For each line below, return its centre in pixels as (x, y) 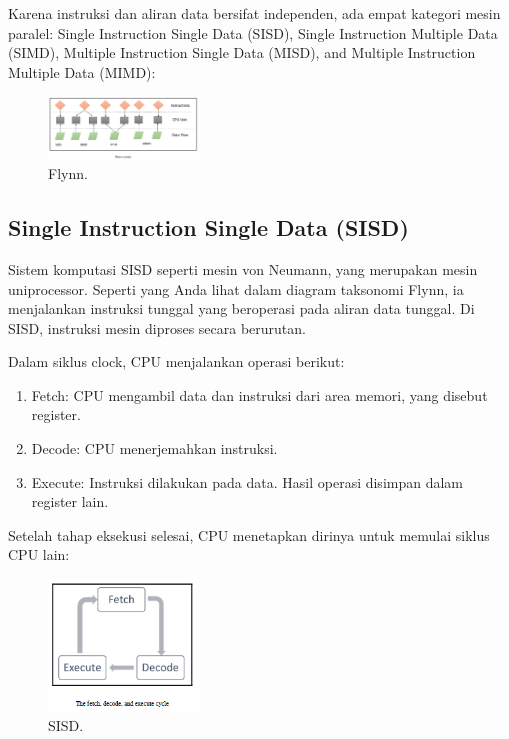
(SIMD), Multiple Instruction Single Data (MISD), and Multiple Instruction (242, 52)
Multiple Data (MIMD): (82, 71)
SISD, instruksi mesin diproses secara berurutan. (157, 327)
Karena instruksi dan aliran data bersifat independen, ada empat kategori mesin (254, 13)
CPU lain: (39, 554)
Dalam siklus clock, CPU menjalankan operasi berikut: (176, 361)
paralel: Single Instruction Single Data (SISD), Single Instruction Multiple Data (253, 32)
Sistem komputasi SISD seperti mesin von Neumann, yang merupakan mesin (243, 268)
